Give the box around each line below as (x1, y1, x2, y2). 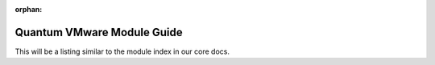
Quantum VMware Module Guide (14, 25, 183, 39)
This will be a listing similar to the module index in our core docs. (14, 47, 230, 56)
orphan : (14, 5, 43, 14)
